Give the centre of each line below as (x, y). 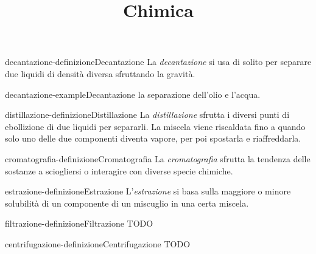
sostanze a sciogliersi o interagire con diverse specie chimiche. (119, 170)
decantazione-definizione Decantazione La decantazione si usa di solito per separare (158, 62)
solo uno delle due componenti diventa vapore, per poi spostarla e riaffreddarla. (153, 138)
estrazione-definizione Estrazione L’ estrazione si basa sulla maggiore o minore (148, 191)
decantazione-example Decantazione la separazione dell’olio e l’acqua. (133, 94)
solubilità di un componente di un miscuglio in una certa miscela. (127, 203)
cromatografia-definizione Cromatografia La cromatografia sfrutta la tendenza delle (158, 158)
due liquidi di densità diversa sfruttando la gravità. (100, 73)
